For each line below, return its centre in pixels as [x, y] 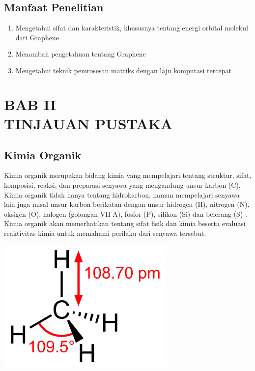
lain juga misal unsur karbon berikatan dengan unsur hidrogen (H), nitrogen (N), [127, 204]
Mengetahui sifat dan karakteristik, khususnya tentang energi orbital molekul [132, 28]
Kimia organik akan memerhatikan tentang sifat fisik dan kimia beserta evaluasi [125, 223]
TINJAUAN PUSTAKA [88, 123]
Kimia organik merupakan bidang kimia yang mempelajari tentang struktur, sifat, [128, 175]
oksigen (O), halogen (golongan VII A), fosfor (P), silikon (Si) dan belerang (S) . [126, 214]
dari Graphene [37, 37]
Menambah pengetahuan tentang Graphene [81, 54]
